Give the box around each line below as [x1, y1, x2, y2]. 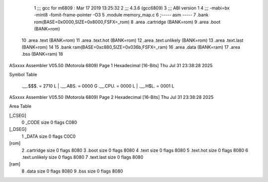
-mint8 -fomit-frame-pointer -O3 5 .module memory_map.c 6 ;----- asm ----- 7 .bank [34, 12, 209, 18]
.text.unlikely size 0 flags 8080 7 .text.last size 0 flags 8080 [21, 154, 143, 160]
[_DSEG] [9, 126, 27, 132]
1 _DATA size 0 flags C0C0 [21, 133, 76, 139]
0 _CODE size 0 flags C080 [21, 119, 77, 125]
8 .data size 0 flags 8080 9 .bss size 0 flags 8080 [21, 168, 124, 174]
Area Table [9, 103, 32, 109]
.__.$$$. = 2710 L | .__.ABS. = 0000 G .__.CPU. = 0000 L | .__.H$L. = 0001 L [21, 83, 175, 89]
